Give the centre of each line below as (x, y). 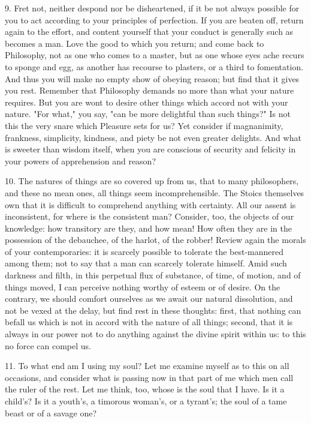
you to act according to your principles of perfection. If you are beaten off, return (154, 19)
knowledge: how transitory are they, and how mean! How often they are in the (148, 228)
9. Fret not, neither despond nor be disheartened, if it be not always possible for (152, 8)
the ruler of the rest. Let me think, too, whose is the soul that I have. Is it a (145, 389)
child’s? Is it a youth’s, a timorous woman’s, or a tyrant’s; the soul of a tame (146, 401)
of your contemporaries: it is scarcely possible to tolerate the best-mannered (144, 251)
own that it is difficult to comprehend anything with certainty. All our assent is (150, 204)
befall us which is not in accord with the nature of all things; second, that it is (149, 322)
